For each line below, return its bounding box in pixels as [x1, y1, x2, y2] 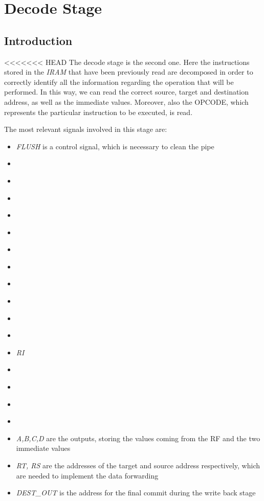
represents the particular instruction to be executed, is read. [4, 106, 193, 117]
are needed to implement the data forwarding [16, 470, 159, 481]
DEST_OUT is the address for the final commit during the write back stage [16, 487, 256, 498]
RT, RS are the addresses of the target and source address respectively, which [16, 460, 260, 471]
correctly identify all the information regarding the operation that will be [4, 76, 234, 87]
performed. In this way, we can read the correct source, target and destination [4, 86, 249, 97]
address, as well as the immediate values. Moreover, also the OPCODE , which [4, 96, 249, 107]
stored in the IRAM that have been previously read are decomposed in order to [4, 66, 253, 77]
